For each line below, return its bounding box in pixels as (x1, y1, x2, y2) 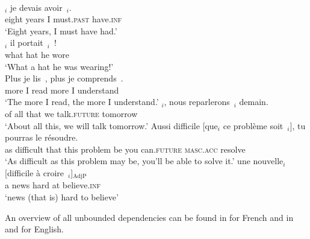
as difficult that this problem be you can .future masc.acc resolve (5, 142, 246, 155)
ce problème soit (223, 119, 284, 132)
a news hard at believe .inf (5, 179, 101, 191)
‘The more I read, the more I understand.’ (5, 95, 159, 108)
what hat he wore (5, 48, 69, 60)
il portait (10, 36, 43, 49)
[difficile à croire (5, 166, 64, 179)
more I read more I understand (5, 83, 119, 96)
